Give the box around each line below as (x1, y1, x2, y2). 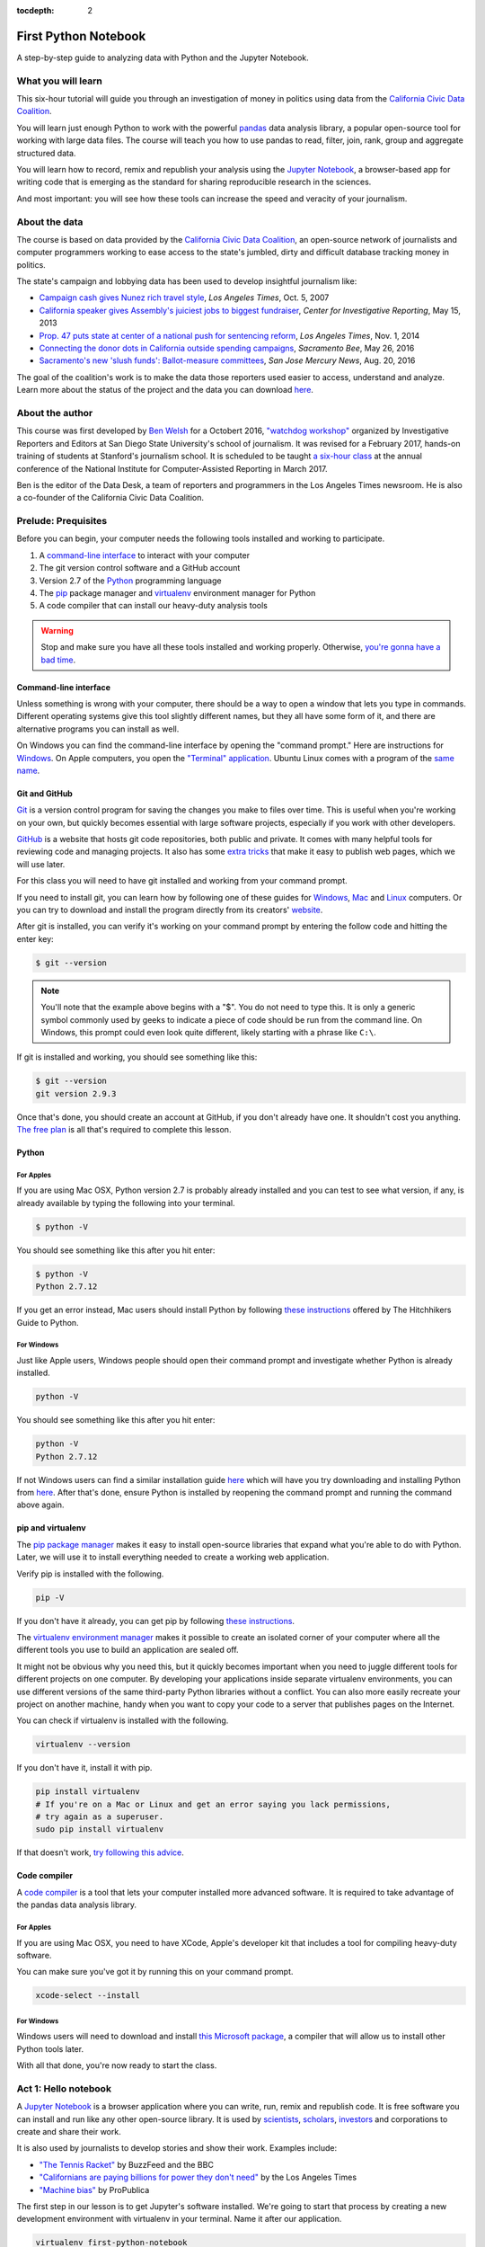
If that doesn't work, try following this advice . (16, 1847, 184, 1858)
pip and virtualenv (16, 1523, 86, 1533)
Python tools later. (16, 2043, 84, 2054)
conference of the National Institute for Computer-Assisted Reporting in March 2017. (16, 463, 328, 474)
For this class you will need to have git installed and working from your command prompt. (16, 875, 348, 886)
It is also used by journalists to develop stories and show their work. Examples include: (16, 2143, 337, 2154)
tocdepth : (16, 5, 55, 15)
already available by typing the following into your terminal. (16, 1197, 235, 1208)
